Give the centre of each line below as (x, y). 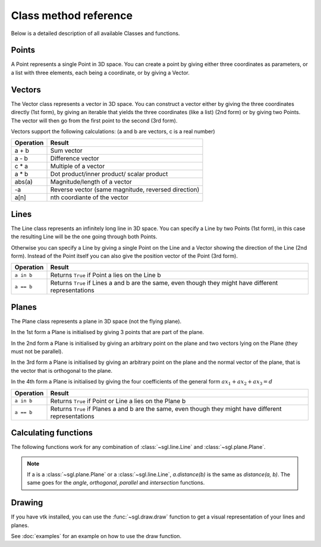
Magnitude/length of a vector (91, 182)
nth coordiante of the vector (89, 197)
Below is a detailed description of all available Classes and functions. (95, 33)
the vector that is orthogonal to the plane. (62, 370)
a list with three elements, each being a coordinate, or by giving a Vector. (100, 73)
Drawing (27, 503)
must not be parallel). (37, 351)
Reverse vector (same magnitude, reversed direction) (125, 190)
